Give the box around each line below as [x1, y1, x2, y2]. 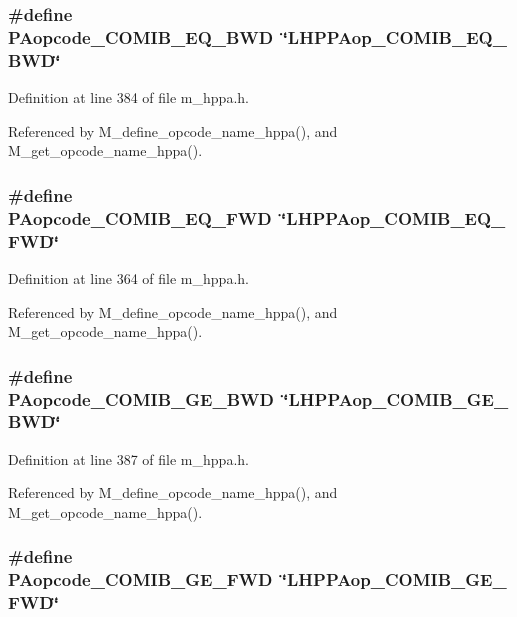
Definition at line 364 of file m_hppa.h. [8, 267, 249, 288]
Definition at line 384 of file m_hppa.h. [8, 87, 249, 108]
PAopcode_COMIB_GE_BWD [8, 386, 274, 411]
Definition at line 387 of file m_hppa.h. [8, 448, 249, 469]
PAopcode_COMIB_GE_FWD [8, 567, 273, 592]
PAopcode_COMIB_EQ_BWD [8, 24, 274, 49]
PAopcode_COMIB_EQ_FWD [8, 205, 272, 230]
